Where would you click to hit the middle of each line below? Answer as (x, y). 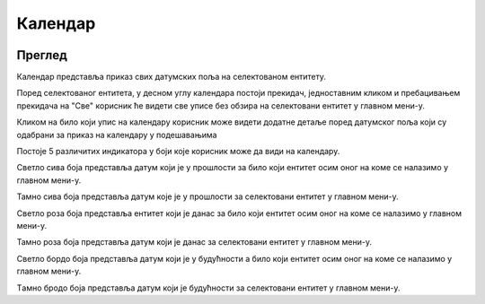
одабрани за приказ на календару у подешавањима (117, 135)
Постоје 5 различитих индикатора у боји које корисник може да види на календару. (178, 152)
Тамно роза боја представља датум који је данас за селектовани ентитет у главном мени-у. (194, 242)
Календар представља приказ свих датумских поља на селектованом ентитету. (172, 77)
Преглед (42, 55)
